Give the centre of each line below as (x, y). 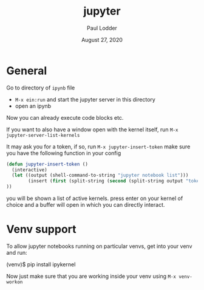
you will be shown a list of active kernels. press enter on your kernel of (95, 198)
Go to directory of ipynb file (41, 88)
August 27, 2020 (102, 40)
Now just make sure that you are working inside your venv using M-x (91, 276)
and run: (17, 253)
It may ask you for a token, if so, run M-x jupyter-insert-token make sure (98, 147)
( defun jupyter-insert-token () (47, 164)
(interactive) (29, 170)
